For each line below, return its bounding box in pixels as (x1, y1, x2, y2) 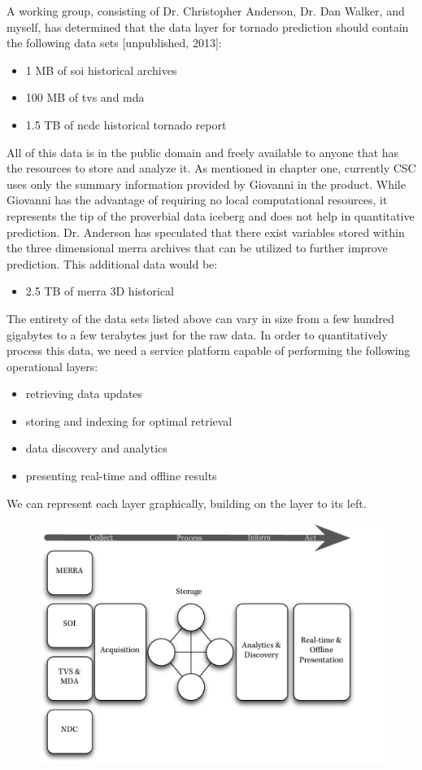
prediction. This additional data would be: (7, 255, 218, 272)
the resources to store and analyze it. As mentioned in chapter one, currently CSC (7, 160, 416, 177)
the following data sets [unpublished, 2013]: (7, 34, 222, 51)
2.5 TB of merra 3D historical (25, 282, 174, 300)
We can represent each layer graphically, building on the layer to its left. (7, 494, 367, 511)
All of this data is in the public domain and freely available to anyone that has (7, 143, 399, 160)
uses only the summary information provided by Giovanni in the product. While (7, 175, 406, 192)
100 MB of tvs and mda (25, 89, 145, 106)
